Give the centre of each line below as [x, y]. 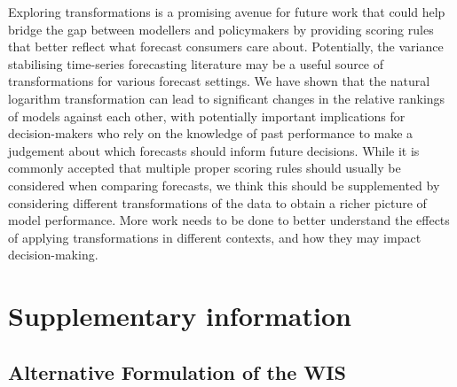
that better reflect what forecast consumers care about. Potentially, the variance [226, 46]
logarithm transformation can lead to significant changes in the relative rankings [227, 98]
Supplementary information [180, 316]
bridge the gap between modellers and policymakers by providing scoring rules [221, 29]
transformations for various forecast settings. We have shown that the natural [219, 81]
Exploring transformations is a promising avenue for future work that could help [227, 12]
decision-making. [53, 255]
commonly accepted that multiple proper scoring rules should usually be [205, 168]
